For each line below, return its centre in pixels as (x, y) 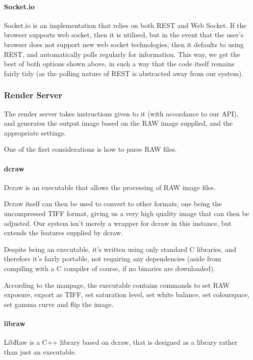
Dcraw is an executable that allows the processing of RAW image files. (110, 187)
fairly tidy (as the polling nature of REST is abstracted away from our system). (124, 73)
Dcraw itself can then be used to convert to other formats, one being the (113, 204)
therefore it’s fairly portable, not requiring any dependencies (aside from (113, 259)
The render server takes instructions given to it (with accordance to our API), (121, 113)
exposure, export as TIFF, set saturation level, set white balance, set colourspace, (127, 294)
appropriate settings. (35, 132)
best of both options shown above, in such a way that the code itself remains (119, 64)
